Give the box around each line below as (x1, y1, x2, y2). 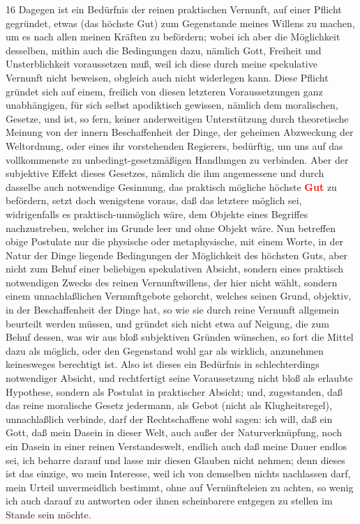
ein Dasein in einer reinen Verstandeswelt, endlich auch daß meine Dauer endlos (6, 439, 347, 453)
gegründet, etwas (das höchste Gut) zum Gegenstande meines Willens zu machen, (6, 15, 355, 30)
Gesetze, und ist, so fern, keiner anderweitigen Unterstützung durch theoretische (6, 111, 349, 125)
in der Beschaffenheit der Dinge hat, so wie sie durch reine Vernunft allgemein (6, 302, 339, 317)
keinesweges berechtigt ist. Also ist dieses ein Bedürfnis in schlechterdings (6, 357, 320, 371)
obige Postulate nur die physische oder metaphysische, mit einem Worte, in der (6, 234, 344, 249)
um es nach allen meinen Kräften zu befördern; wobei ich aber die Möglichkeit (6, 29, 340, 44)
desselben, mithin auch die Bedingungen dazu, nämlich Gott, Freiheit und (6, 43, 322, 57)
